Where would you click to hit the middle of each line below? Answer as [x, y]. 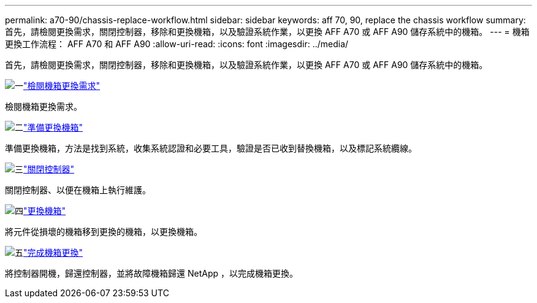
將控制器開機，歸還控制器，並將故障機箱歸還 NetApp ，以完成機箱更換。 [151, 273]
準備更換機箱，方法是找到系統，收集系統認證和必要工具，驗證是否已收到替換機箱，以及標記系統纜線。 [211, 148]
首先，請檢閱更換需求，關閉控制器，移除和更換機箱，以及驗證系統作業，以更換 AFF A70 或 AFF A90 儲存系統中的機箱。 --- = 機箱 [267, 32]
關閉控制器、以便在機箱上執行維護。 [78, 190]
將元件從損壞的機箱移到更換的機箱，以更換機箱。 [104, 232]
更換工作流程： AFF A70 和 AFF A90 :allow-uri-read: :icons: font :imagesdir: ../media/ [177, 44]
